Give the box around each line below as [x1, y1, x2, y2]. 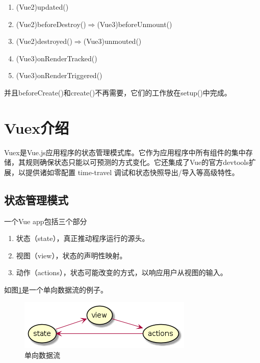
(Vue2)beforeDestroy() [16, 18, 86, 29]
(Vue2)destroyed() [16, 36, 72, 46]
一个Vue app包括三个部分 [4, 215, 87, 226]
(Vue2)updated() [16, 2, 69, 12]
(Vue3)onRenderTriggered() [16, 70, 102, 81]
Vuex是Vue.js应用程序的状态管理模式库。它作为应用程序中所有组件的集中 [4, 147, 246, 157]
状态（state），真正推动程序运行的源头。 [16, 233, 149, 244]
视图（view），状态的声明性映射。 [16, 250, 127, 260]
